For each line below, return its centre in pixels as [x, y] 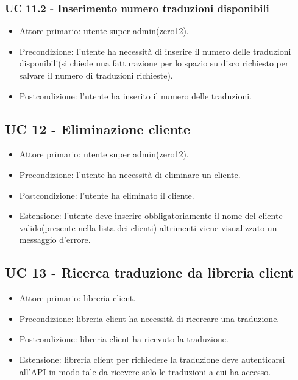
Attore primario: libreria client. [77, 298]
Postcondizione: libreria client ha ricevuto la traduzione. [124, 339]
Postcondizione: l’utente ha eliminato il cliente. [107, 195]
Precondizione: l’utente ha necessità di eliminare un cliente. [130, 174]
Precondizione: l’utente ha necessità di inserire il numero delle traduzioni [155, 51]
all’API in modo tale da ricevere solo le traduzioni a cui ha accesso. [145, 371]
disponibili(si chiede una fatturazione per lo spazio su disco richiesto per [154, 63]
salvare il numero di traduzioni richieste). [96, 75]
